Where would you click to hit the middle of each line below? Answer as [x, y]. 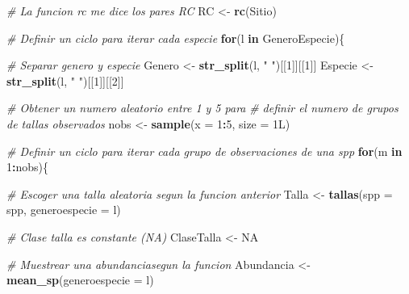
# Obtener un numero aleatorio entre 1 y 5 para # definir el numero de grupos [202, 108]
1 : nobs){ [27, 167]
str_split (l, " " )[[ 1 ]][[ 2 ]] [65, 80]
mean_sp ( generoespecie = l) [80, 280]
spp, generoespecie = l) [64, 210]
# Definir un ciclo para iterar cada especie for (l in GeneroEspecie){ [176, 38]
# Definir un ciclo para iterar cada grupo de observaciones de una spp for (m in [204, 151]
